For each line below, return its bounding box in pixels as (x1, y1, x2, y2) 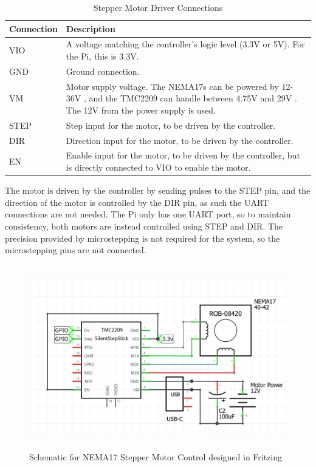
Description (66, 22, 115, 35)
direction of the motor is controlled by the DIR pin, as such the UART (5, 196, 269, 208)
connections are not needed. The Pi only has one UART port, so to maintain (5, 208, 291, 220)
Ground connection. (66, 64, 140, 77)
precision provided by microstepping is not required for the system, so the (5, 231, 280, 244)
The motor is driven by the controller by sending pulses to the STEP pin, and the (5, 184, 311, 197)
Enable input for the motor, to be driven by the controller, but (66, 149, 300, 162)
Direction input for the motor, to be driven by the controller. (66, 134, 294, 146)
